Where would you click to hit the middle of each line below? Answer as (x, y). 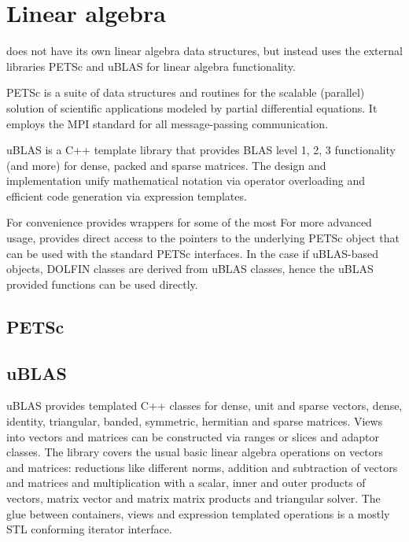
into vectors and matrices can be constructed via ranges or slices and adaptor (193, 436)
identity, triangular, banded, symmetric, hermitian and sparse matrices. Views (195, 421)
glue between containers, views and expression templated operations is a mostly (198, 513)
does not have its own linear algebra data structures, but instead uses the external (204, 51)
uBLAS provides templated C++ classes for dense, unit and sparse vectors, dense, (204, 406)
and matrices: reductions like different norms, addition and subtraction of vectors (202, 467)
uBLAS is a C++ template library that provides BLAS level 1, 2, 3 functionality (201, 150)
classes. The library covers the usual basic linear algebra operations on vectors (195, 452)
